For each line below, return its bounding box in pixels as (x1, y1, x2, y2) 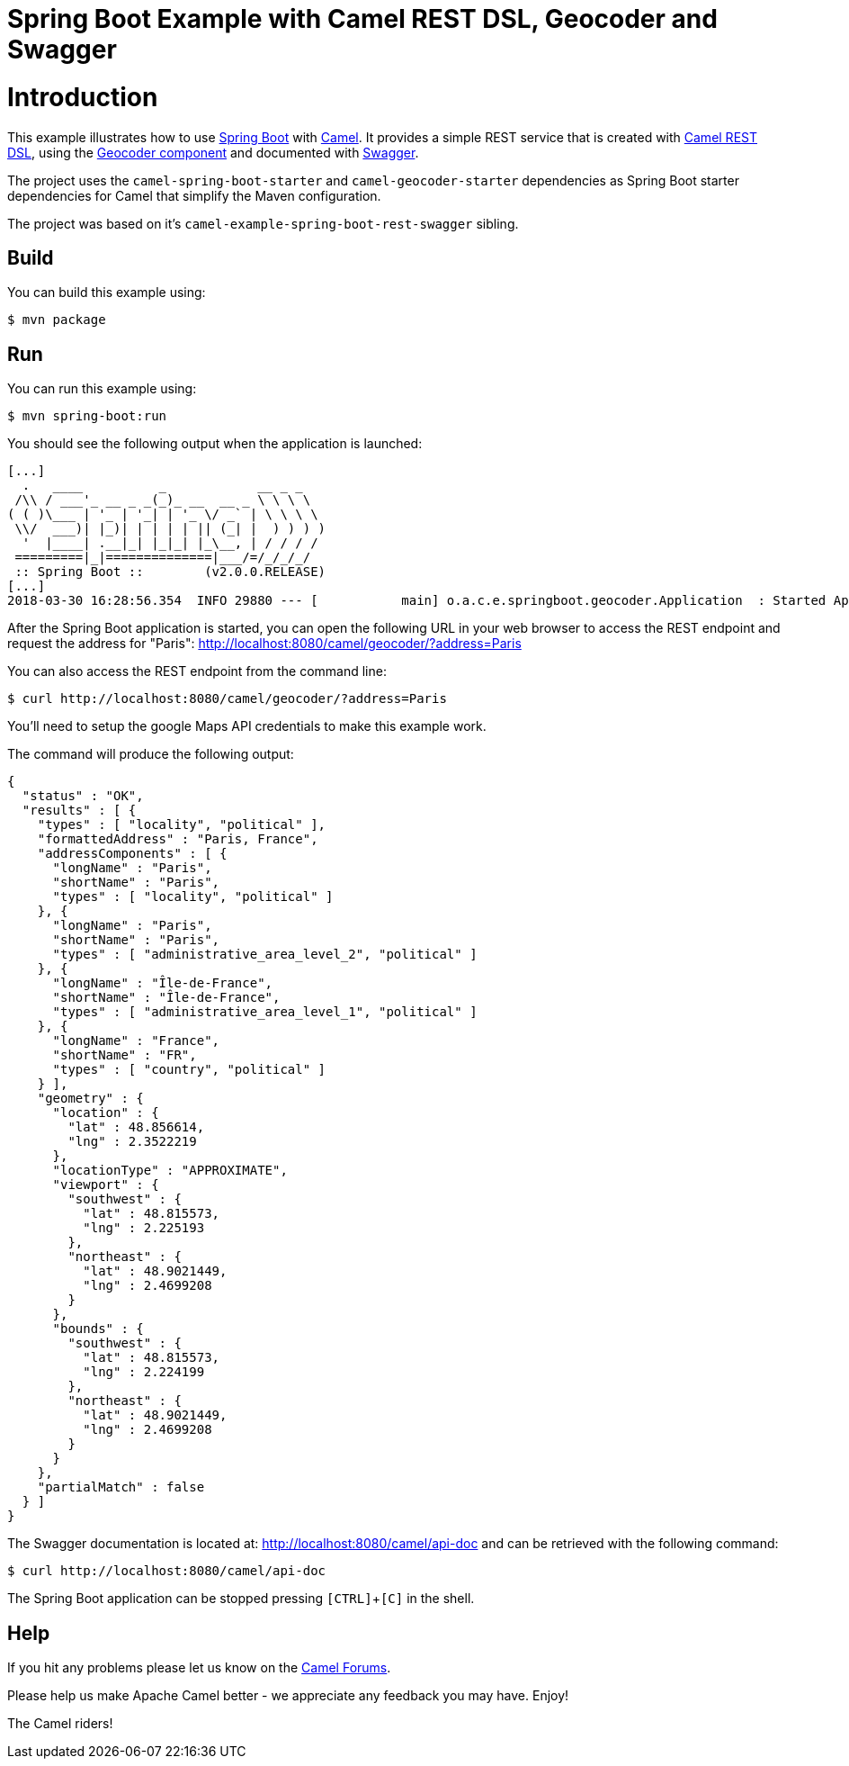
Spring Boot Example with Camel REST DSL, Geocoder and (7, 4, 718, 34)
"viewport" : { (52, 1177, 159, 1193)
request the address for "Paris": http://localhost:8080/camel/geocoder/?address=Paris (7, 635, 522, 652)
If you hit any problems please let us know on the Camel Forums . (7, 1660, 391, 1676)
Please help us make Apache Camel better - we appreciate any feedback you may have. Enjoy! (7, 1688, 569, 1704)
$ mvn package (7, 312, 106, 328)
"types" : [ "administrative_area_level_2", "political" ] (52, 947, 478, 962)
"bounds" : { (52, 1321, 144, 1337)
